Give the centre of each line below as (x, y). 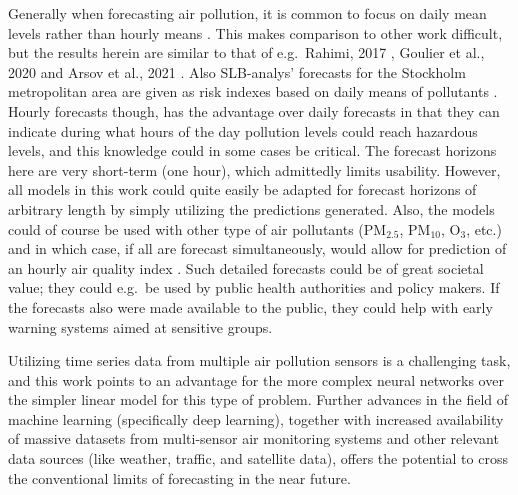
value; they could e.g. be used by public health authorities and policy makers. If (254, 287)
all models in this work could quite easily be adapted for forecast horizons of (242, 189)
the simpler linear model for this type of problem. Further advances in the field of (258, 399)
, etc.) (484, 228)
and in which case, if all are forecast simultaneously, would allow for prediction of (257, 248)
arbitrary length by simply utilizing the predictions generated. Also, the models (251, 208)
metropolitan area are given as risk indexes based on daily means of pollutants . (253, 91)
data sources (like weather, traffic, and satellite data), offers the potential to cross (258, 458)
